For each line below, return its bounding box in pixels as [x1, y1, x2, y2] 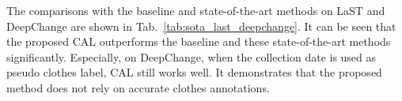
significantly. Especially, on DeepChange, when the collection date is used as [6, 48, 377, 65]
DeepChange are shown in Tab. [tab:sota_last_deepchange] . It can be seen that [6, 17, 396, 34]
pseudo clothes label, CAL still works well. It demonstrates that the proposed [6, 64, 382, 80]
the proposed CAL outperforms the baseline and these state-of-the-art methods [6, 33, 391, 50]
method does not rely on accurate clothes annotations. [6, 79, 270, 95]
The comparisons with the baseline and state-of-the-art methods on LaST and [6, 2, 385, 18]
